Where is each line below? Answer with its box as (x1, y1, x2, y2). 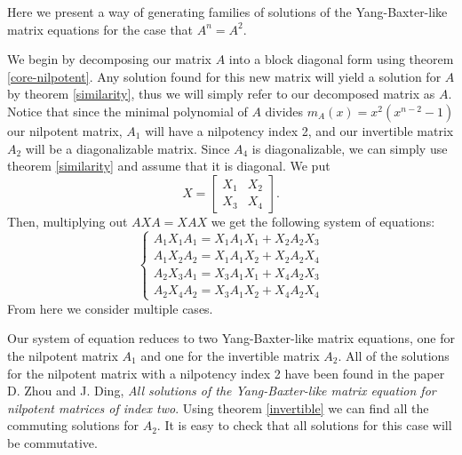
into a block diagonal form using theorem (228, 50, 454, 68)
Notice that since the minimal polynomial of (7, 101, 248, 120)
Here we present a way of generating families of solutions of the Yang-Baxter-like (7, 3, 448, 20)
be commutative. (7, 433, 98, 451)
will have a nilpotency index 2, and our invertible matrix (145, 121, 454, 140)
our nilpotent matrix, (7, 121, 123, 140)
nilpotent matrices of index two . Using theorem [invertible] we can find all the (7, 398, 429, 417)
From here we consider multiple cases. (7, 299, 213, 317)
